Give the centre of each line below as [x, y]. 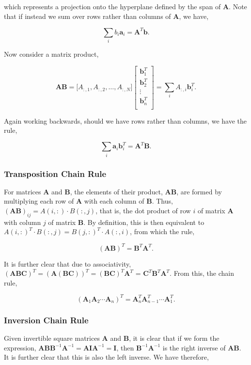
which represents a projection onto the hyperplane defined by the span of [112, 6]
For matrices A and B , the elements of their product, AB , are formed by [113, 191]
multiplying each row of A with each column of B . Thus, [88, 201]
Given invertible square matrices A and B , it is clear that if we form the [112, 338]
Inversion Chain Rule [46, 320]
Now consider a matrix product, [51, 54]
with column [23, 222]
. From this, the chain [202, 273]
